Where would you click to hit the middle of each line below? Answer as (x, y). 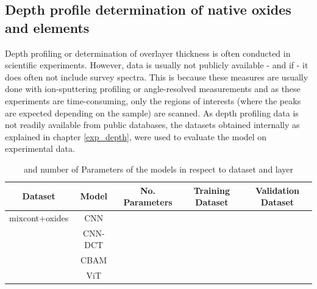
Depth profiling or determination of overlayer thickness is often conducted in (148, 53)
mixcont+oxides (39, 217)
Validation (277, 190)
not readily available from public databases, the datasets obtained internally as (152, 125)
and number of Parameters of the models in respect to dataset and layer (158, 169)
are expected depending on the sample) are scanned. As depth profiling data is (152, 112)
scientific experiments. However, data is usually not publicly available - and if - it (157, 65)
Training (212, 190)
